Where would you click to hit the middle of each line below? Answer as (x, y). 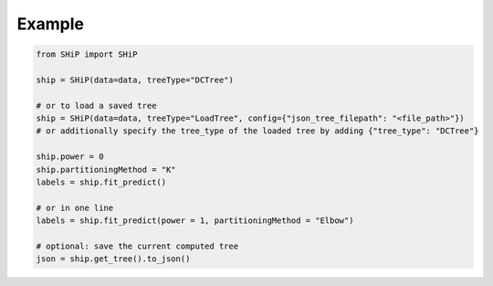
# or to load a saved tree (96, 106)
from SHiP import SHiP (87, 54)
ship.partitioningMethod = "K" (106, 169)
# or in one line (75, 207)
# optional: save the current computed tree (137, 246)
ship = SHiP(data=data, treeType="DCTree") (135, 79)
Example (50, 24)
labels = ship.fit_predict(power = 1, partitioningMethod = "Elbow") (195, 221)
